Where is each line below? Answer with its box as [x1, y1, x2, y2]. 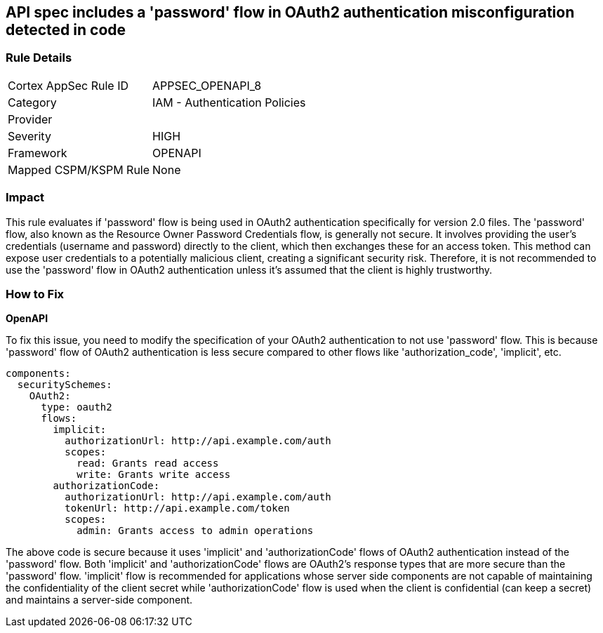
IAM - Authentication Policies [152, 95, 306, 109]
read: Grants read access [77, 458, 219, 469]
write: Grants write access [77, 469, 231, 481]
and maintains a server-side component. [6, 594, 193, 606]
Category [8, 95, 57, 109]
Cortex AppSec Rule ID [8, 78, 129, 93]
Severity [8, 128, 51, 143]
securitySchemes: [17, 379, 112, 391]
